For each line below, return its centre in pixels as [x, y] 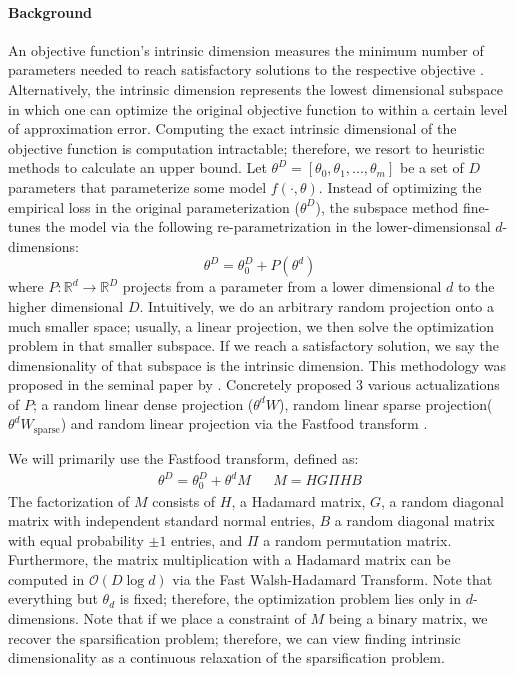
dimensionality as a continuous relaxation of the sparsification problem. [226, 657]
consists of [184, 500]
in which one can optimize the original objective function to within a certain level [258, 108]
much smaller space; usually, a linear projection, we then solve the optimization [251, 325]
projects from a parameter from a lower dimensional [282, 286]
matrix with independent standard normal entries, [161, 520]
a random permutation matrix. [357, 539]
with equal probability [76, 539]
